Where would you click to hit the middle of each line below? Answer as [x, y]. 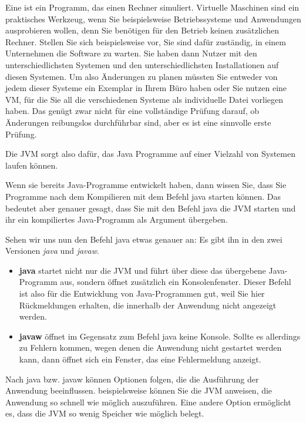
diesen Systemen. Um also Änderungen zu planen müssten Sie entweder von [142, 76]
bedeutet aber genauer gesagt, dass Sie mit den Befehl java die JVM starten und [151, 208]
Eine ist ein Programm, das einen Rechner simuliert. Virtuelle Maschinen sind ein [152, 7]
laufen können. [32, 165]
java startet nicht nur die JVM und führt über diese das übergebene [142, 270]
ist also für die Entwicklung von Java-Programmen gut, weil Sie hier [142, 293]
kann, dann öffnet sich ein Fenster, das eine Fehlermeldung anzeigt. [140, 359]
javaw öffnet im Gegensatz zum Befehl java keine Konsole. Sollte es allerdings [160, 336]
